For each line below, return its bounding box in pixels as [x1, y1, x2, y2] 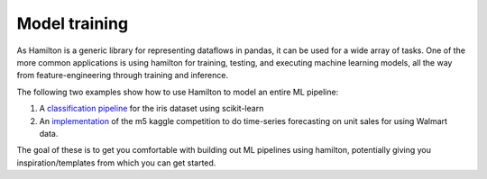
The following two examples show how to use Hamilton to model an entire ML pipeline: [16, 86, 339, 97]
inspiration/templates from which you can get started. [16, 157, 216, 168]
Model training [16, 13, 129, 33]
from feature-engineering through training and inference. [16, 70, 229, 81]
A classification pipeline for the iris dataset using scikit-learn [39, 103, 264, 114]
